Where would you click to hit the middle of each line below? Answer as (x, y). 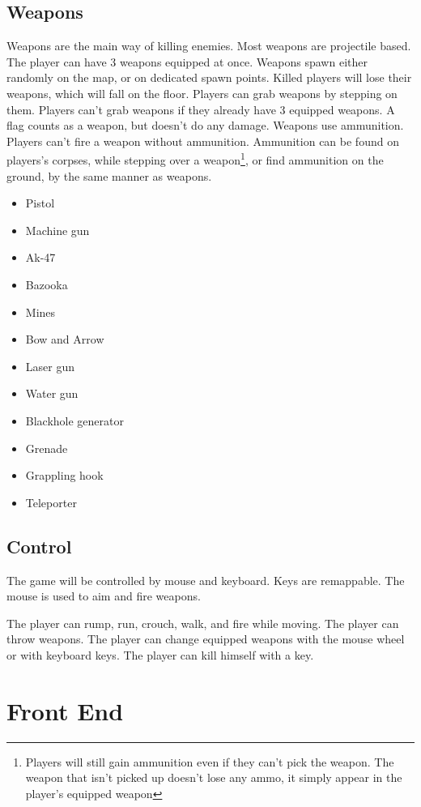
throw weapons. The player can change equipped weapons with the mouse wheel (206, 639)
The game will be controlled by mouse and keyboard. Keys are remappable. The (206, 580)
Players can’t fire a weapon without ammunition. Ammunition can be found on (203, 141)
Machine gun (57, 230)
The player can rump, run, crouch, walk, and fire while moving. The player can (203, 623)
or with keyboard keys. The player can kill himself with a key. (160, 654)
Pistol (40, 203)
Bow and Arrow (65, 339)
